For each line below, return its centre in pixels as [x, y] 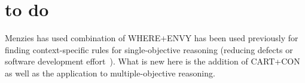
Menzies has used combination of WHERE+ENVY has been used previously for [152, 38]
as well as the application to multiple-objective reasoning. [110, 73]
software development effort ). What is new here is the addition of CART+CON [152, 61]
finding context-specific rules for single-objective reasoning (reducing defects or [149, 49]
